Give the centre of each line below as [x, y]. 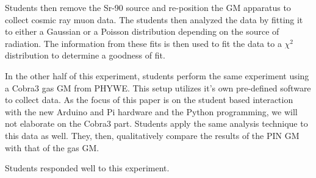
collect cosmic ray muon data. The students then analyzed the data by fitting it [154, 19]
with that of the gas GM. [52, 147]
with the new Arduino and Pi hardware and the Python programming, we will [151, 111]
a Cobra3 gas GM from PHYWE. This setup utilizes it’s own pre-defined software [158, 87]
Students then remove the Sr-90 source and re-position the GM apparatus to [148, 7]
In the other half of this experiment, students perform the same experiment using [157, 75]
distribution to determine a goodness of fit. [85, 55]
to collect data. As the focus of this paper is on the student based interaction [149, 100]
